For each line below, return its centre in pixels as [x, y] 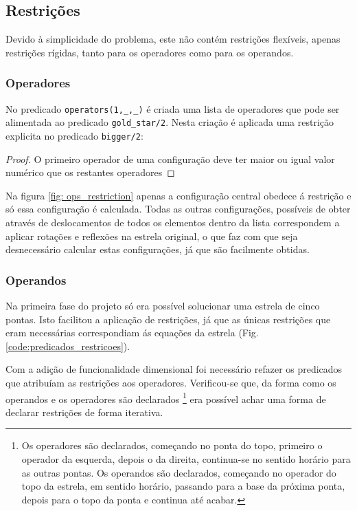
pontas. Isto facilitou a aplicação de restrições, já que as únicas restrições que [168, 319]
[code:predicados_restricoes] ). [68, 346]
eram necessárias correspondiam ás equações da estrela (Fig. [132, 333]
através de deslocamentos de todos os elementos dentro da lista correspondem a [173, 222]
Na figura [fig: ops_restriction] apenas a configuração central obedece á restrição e [178, 195]
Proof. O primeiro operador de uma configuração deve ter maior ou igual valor [170, 159]
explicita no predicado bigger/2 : [74, 135]
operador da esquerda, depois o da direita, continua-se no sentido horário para [186, 458]
